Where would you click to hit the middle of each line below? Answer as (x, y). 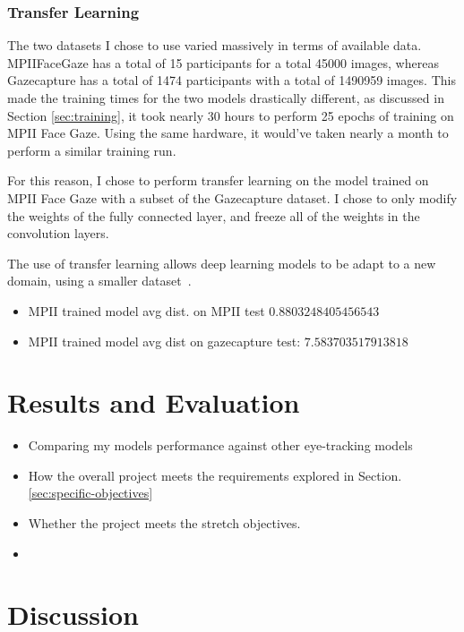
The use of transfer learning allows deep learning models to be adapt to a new (222, 263)
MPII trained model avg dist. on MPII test (146, 310)
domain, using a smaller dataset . (99, 281)
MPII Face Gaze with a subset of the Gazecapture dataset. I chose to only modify (232, 197)
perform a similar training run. (92, 150)
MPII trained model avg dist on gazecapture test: (164, 341)
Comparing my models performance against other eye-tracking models (220, 445)
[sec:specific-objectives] (90, 493)
